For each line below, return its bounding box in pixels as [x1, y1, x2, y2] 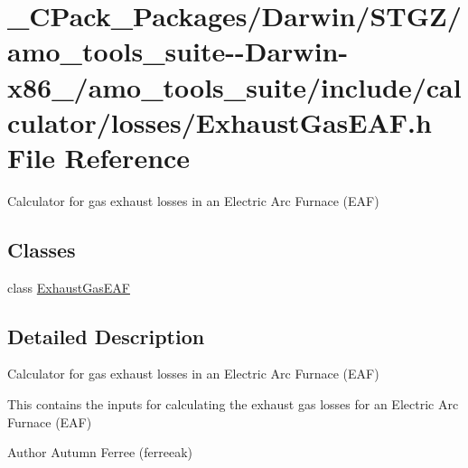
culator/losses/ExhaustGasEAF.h [7, 103, 432, 140]
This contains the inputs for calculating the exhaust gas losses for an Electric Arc [7, 395, 459, 414]
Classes [7, 235, 76, 263]
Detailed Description [7, 322, 205, 350]
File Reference [7, 138, 191, 175]
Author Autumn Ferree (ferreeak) [7, 443, 192, 462]
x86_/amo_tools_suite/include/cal [7, 68, 462, 105]
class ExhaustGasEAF [7, 277, 130, 296]
